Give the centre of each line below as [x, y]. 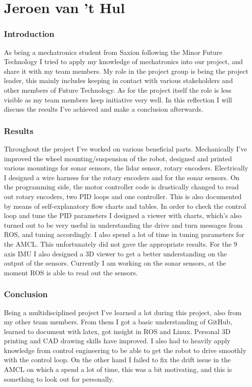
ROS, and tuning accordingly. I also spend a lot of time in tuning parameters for [124, 234]
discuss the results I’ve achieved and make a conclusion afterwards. [104, 109]
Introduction [29, 34]
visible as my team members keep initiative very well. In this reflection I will [118, 99]
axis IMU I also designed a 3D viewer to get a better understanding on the [116, 253]
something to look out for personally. [59, 379]
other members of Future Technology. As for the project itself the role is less [118, 90]
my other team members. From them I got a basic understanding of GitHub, [118, 322]
